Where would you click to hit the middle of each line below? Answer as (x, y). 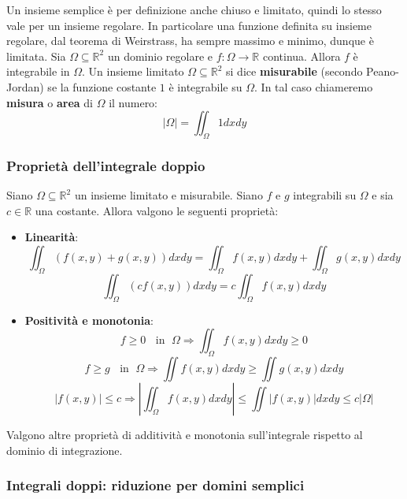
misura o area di (50, 102)
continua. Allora (302, 56)
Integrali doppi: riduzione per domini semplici (155, 485)
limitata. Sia (36, 56)
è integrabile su (205, 86)
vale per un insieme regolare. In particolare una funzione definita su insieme (189, 25)
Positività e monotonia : (89, 320)
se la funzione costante (102, 86)
